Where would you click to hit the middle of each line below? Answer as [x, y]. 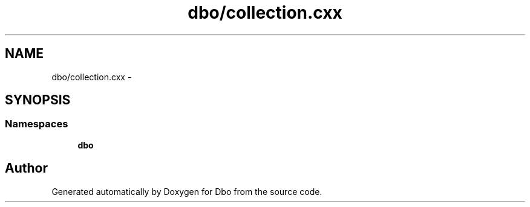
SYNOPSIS [38, 100]
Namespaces [37, 124]
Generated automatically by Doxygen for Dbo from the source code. [187, 191]
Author [26, 168]
